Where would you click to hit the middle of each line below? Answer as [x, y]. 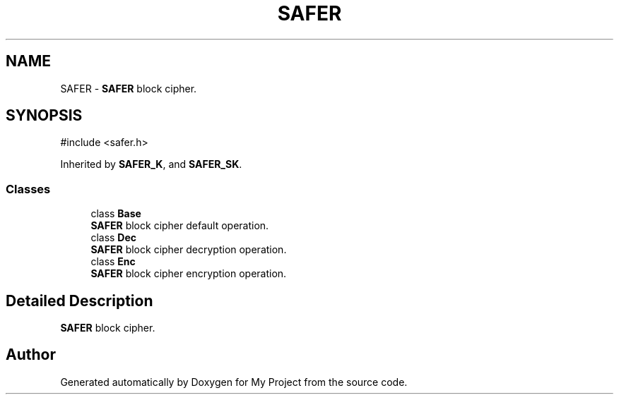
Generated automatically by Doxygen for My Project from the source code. [234, 382]
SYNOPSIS [44, 116]
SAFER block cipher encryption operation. [189, 274]
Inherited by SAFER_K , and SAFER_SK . [151, 164]
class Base [116, 214]
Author [31, 355]
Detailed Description [79, 301]
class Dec [114, 238]
